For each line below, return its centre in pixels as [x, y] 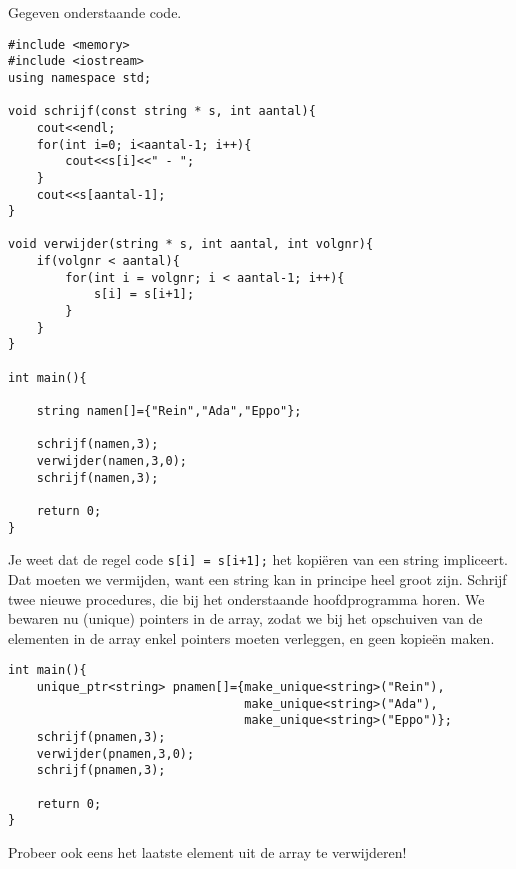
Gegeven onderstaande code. [95, 12]
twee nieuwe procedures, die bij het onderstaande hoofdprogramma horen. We [246, 598]
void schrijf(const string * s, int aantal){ [162, 111]
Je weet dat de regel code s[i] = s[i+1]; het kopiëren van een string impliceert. [258, 559]
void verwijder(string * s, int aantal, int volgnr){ [191, 244]
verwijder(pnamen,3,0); [115, 753]
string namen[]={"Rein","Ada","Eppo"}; [169, 411]
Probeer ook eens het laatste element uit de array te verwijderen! [207, 851]
